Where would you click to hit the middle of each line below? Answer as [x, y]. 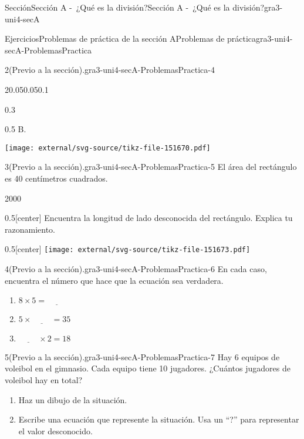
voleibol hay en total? [44, 380]
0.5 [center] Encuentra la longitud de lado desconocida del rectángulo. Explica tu [149, 218]
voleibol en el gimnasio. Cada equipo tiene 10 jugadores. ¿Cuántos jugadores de [148, 368]
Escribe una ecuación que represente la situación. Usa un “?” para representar [159, 419]
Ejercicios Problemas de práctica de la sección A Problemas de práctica [131, 38]
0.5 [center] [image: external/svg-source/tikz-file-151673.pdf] [128, 249]
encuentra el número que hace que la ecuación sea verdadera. [114, 280]
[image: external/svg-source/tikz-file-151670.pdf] [108, 148]
